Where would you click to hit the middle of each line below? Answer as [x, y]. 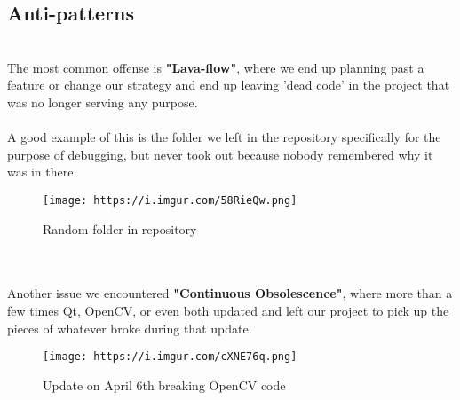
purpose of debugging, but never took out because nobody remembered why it [220, 154]
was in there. [42, 172]
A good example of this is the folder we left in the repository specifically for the [224, 137]
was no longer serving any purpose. [103, 102]
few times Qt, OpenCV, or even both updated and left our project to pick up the [228, 310]
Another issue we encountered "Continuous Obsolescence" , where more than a [230, 293]
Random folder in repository [120, 228]
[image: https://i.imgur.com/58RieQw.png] [170, 200]
